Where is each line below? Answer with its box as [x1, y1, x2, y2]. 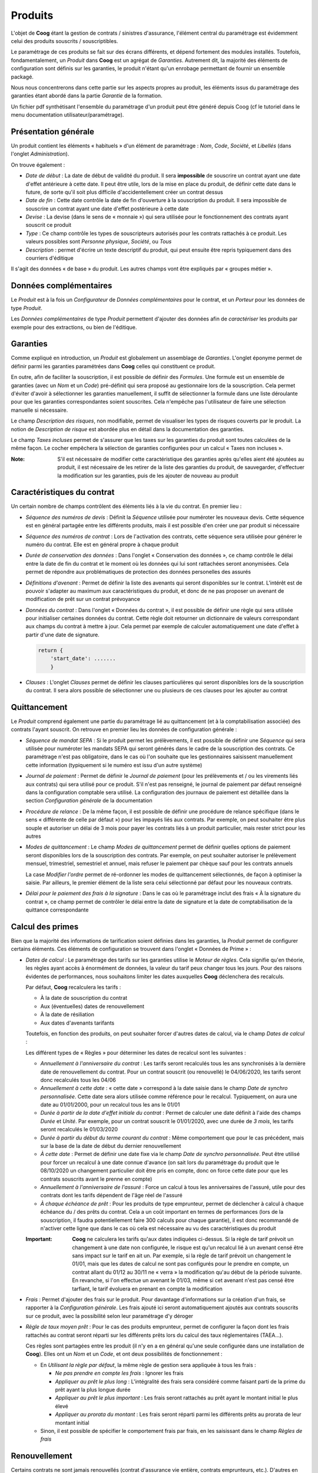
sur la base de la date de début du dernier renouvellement [40, 1142, 181, 1150]
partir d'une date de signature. [25, 631, 100, 638]
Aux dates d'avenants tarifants [40, 1019, 115, 1026]
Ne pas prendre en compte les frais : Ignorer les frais [55, 1370, 184, 1377]
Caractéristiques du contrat [11, 487, 115, 497]
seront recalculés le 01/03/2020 [40, 1126, 118, 1133]
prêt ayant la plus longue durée [55, 1386, 131, 1393]
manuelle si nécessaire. [11, 407, 68, 414]
